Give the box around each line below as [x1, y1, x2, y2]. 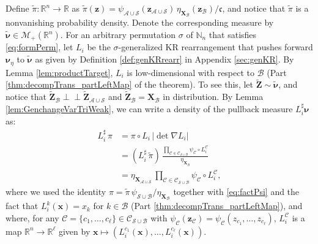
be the [87, 40, 111, 53]
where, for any [6, 211, 59, 224]
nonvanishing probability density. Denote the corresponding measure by [6, 16, 274, 29]
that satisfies [209, 28, 257, 41]
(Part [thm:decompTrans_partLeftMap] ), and [130, 199, 303, 212]
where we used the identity [6, 185, 106, 197]
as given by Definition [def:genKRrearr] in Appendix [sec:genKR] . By [35, 53, 294, 66]
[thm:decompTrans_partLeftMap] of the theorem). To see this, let [6, 78, 253, 91]
